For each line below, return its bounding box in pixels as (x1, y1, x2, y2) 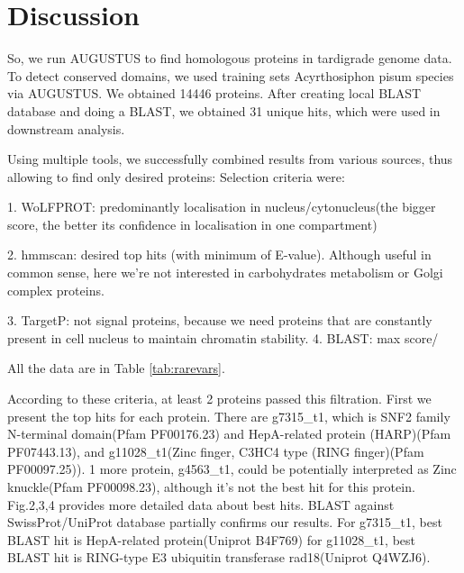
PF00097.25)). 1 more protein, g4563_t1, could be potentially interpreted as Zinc (7, 459, 457, 478)
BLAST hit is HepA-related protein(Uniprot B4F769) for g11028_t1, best (7, 530, 415, 549)
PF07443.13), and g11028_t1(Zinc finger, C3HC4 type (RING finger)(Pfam (7, 441, 424, 460)
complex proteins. (7, 280, 105, 299)
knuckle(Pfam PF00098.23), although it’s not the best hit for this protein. (7, 477, 415, 496)
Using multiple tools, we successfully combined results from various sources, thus (7, 150, 453, 168)
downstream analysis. (7, 119, 125, 138)
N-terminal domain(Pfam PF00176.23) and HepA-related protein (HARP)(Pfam (7, 424, 451, 443)
